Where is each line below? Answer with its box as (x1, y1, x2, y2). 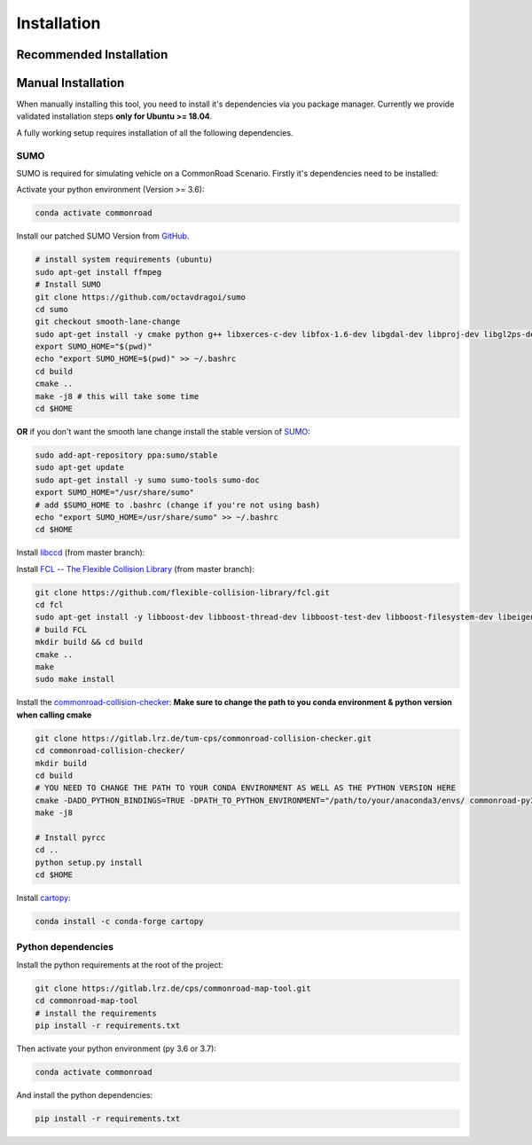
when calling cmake (16, 710, 92, 720)
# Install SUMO (35, 279, 101, 290)
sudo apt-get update (35, 462, 124, 473)
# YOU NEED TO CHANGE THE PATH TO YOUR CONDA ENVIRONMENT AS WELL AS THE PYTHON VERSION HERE (35, 783, 457, 793)
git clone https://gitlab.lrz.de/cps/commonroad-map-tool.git (35, 983, 311, 993)
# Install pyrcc (35, 832, 106, 843)
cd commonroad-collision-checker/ (35, 746, 185, 756)
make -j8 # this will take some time (35, 391, 199, 401)
